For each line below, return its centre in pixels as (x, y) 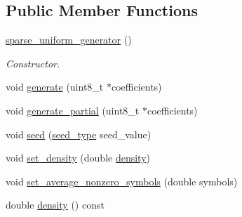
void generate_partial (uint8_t (73, 110)
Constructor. (33, 63)
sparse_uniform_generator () (69, 40)
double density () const (55, 205)
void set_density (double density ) (78, 158)
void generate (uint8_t (55, 87)
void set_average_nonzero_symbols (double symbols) (122, 181)
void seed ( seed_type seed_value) (79, 134)
